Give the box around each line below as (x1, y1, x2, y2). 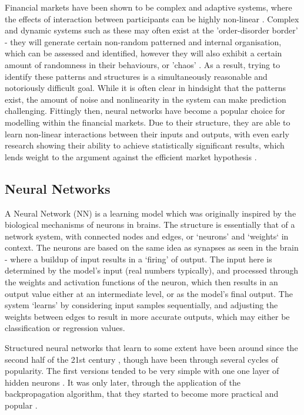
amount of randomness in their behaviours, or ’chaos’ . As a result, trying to (5, 58, 280, 70)
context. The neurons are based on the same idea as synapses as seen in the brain (5, 241, 299, 254)
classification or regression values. (5, 322, 125, 334)
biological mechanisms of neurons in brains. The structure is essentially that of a (5, 218, 295, 231)
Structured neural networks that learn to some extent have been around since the (5, 342, 298, 354)
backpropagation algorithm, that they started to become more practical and (5, 387, 279, 400)
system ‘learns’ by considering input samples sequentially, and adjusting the (5, 299, 278, 311)
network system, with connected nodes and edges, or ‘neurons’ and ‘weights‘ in (5, 230, 289, 242)
